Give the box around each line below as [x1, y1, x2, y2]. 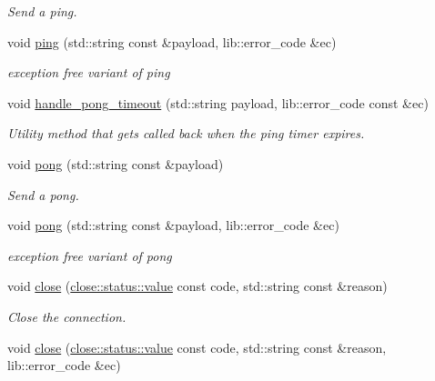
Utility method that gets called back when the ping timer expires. [7, 124, 365, 143]
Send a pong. [7, 185, 79, 204]
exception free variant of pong [7, 246, 172, 265]
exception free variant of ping [7, 63, 170, 82]
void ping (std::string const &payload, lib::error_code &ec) [7, 32, 337, 51]
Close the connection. [7, 306, 126, 326]
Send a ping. [7, 2, 77, 20]
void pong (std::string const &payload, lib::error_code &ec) [7, 216, 339, 235]
